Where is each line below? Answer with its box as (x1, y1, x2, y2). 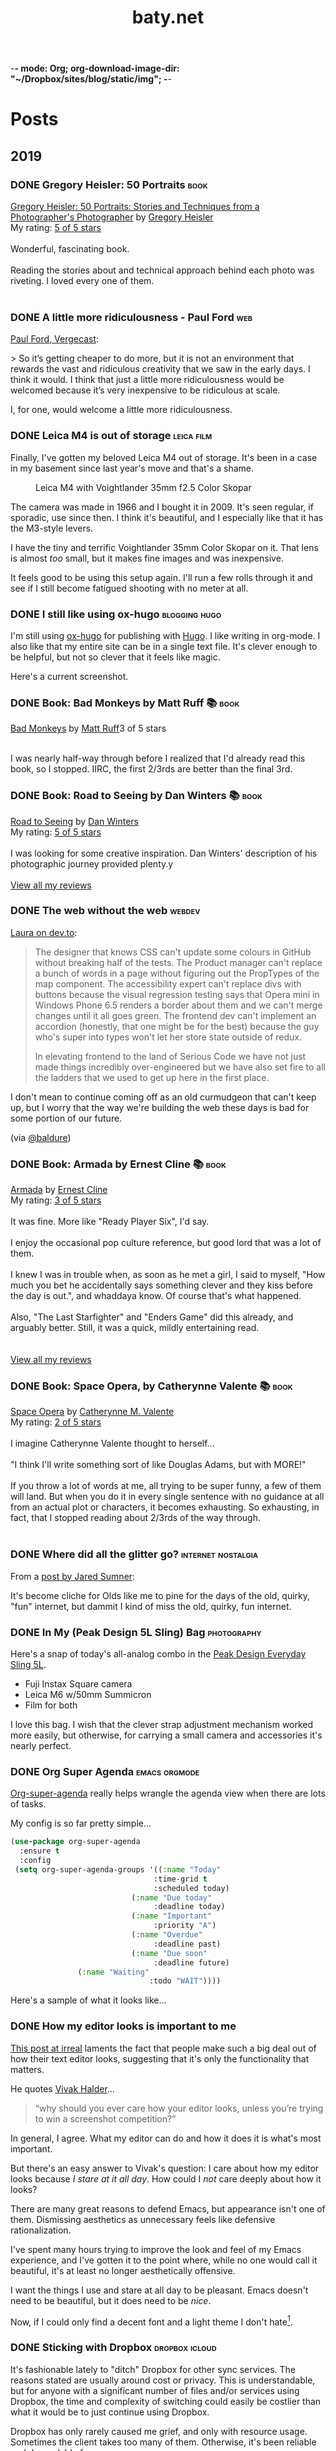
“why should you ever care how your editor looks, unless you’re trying (34, 2102, 324, 2114)
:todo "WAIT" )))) (148, 1976, 222, 1986)
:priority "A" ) (153, 1921, 217, 1931)
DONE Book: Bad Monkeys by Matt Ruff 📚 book (10, 696, 240, 710)
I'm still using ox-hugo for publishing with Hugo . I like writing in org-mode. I (10, 629, 321, 641)
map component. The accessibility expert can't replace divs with (34, 977, 302, 990)
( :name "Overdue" (131, 1930, 203, 1940)
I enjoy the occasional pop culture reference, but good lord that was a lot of (10, 1237, 322, 1249)
